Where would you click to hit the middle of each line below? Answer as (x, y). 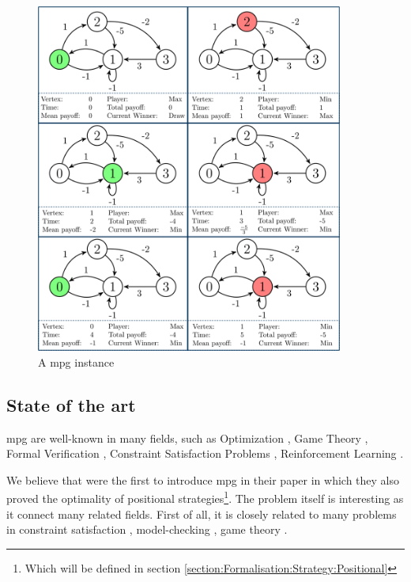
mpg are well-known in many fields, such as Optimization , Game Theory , (187, 437)
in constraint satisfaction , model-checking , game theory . (147, 529)
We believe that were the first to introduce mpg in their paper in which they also (203, 479)
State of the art (71, 404)
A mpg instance (76, 361)
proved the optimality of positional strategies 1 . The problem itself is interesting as (205, 497)
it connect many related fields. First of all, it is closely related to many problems (202, 514)
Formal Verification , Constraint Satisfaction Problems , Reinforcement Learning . (205, 453)
